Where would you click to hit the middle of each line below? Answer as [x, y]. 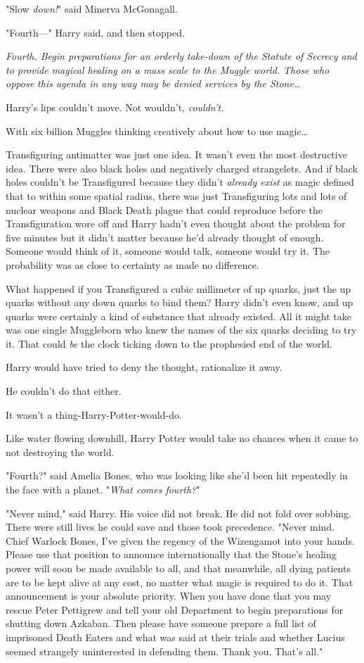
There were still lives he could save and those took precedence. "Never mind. [170, 527]
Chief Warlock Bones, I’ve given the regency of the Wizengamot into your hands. [180, 540]
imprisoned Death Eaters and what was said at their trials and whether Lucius [175, 637]
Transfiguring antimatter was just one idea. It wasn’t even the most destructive [176, 154]
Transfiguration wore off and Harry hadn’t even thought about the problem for [176, 223]
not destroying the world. [60, 452]
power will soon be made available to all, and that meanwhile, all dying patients [178, 568]
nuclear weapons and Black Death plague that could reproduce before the [164, 209]
